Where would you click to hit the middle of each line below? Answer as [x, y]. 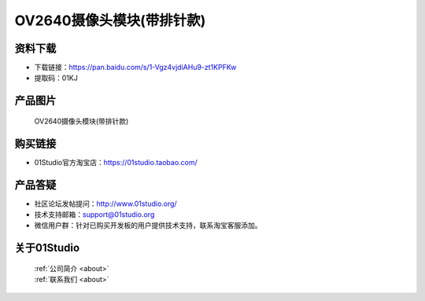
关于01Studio [47, 248]
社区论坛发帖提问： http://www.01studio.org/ [105, 204]
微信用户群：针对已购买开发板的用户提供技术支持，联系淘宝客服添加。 [148, 226]
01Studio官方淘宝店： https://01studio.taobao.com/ [116, 162]
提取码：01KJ [56, 78]
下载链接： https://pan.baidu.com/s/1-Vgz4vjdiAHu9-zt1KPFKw [135, 68]
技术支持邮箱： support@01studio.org [94, 215]
